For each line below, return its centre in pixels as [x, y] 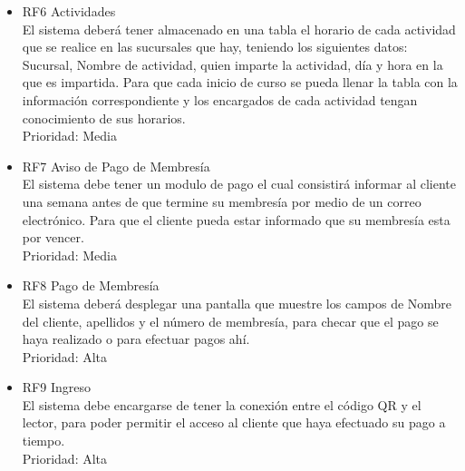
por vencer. [53, 237]
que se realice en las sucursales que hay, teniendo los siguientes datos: [215, 47]
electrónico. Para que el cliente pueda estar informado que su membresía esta [236, 219]
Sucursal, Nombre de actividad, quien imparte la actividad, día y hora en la [232, 64]
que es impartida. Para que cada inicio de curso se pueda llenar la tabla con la [240, 82]
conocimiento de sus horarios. [104, 118]
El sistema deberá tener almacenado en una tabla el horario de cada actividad [239, 29]
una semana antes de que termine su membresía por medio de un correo [222, 201]
